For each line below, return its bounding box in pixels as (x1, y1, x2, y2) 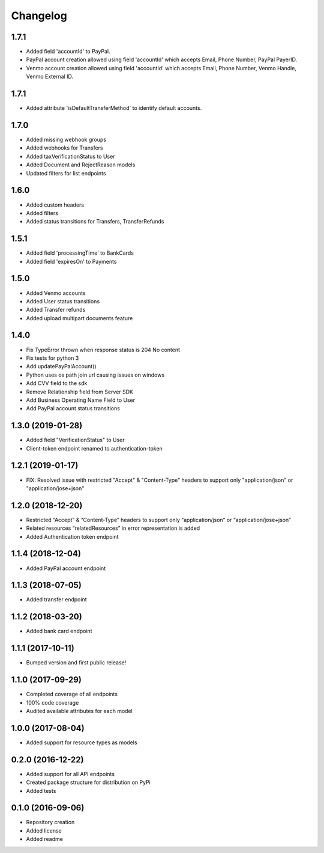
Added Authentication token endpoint (26, 533, 119, 540)
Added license (26, 827, 62, 834)
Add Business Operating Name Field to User (26, 396, 135, 404)
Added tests (26, 787, 56, 794)
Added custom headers (26, 201, 85, 208)
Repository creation (26, 819, 75, 826)
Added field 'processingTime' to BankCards (26, 249, 134, 257)
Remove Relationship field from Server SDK (26, 388, 134, 395)
